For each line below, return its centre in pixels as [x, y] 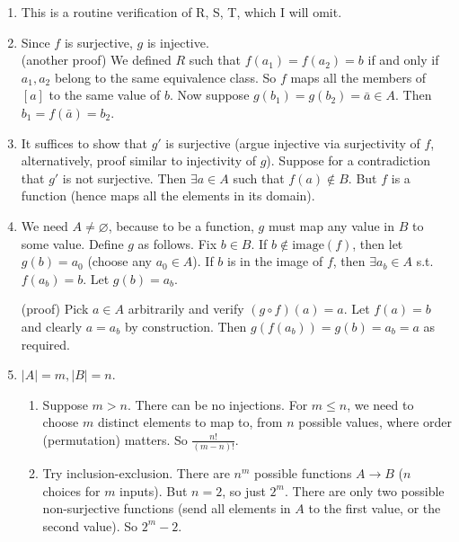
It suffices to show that [84, 142]
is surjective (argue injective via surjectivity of [293, 142]
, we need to [380, 404]
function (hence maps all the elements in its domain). [168, 195]
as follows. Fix [177, 243]
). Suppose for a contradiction [348, 160]
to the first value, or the [375, 508]
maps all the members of [358, 77]
